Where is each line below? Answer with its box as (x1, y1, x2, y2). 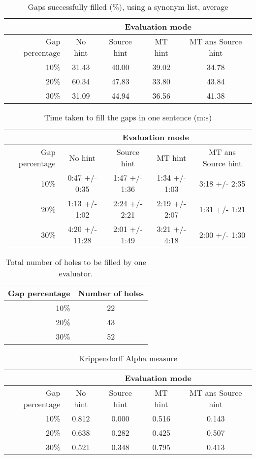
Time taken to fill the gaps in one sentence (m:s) (44, 112, 212, 123)
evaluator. (59, 268, 93, 279)
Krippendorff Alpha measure (79, 352, 177, 364)
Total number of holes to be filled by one (5, 256, 146, 268)
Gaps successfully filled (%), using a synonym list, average (28, 1, 228, 12)
